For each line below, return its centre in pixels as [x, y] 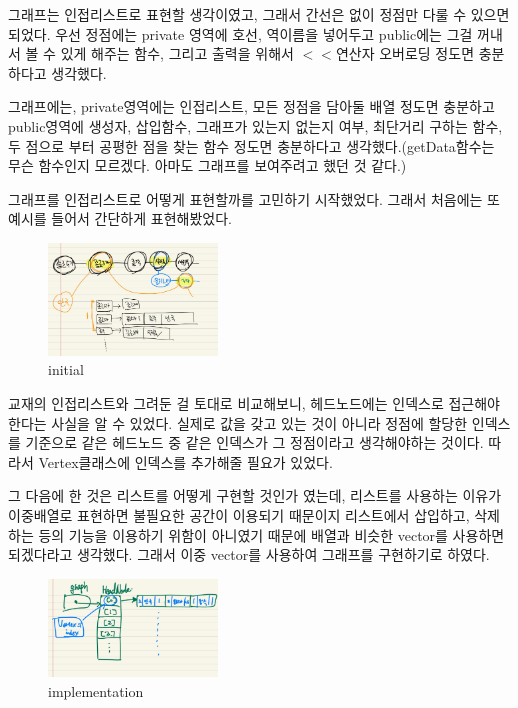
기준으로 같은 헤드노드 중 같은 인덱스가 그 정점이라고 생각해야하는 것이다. [254, 442]
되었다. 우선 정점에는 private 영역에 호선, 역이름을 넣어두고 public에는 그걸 [240, 33]
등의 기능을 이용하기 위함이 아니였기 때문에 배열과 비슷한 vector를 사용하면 [271, 534]
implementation [96, 690]
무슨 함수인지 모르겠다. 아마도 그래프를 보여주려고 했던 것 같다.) [207, 165]
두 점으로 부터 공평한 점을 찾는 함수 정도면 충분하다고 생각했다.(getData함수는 [251, 145]
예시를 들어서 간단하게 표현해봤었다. [120, 218]
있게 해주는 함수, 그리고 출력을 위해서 [177, 53]
